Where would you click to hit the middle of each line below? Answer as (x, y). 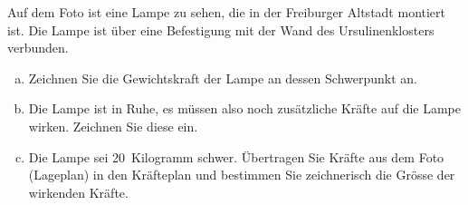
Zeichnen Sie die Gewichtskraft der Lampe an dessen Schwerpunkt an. (223, 78)
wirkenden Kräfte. (78, 192)
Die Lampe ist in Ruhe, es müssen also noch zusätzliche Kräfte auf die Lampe (245, 108)
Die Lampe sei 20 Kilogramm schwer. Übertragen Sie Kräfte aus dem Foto (236, 156)
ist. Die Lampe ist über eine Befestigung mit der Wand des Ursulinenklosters (221, 29)
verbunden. (38, 48)
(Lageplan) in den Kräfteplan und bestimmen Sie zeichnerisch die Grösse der (242, 175)
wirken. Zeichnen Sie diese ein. (113, 126)
